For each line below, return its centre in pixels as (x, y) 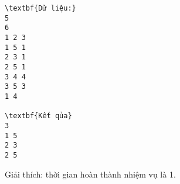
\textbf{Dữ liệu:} (40, 8)
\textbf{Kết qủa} (38, 116)
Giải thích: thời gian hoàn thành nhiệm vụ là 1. (90, 174)
